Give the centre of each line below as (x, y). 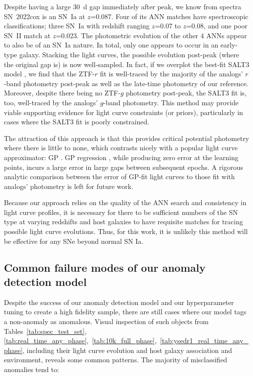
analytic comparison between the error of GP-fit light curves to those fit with (119, 176)
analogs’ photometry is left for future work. (69, 186)
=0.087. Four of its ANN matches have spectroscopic (169, 16)
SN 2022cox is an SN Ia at (45, 16)
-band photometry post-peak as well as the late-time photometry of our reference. (126, 83)
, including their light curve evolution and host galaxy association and (127, 350)
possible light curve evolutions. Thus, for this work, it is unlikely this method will (126, 231)
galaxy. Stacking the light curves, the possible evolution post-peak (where (129, 54)
